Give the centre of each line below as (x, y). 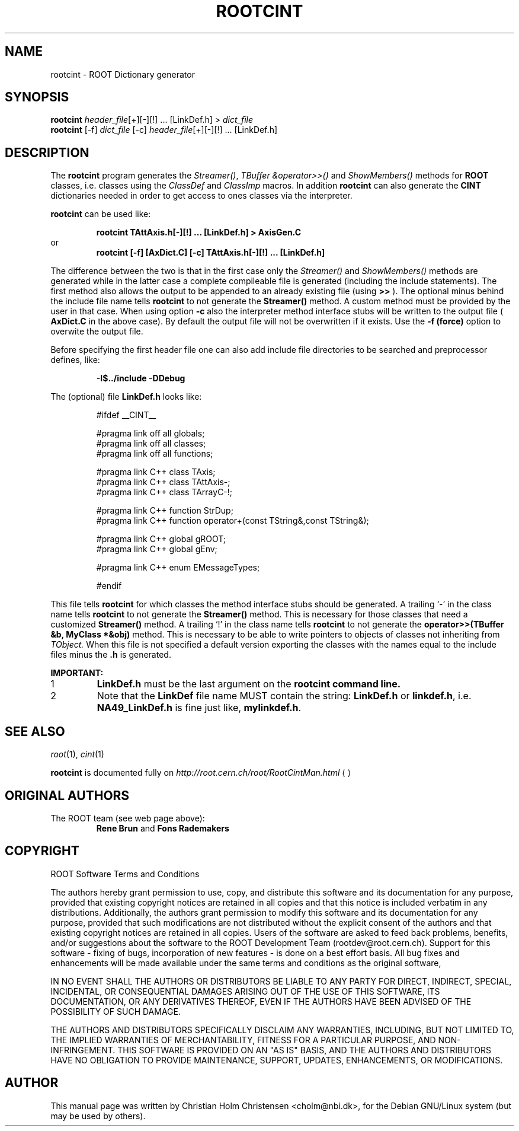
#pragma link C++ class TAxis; (156, 472)
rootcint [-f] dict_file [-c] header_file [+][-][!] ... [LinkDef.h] (164, 130)
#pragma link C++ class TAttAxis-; (163, 482)
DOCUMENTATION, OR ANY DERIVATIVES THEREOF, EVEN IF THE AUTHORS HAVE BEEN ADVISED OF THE (261, 1001)
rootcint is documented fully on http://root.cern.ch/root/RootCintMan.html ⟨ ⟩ (201, 773)
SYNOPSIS (37, 97)
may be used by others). (98, 1116)
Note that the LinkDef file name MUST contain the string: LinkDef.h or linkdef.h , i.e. (284, 696)
